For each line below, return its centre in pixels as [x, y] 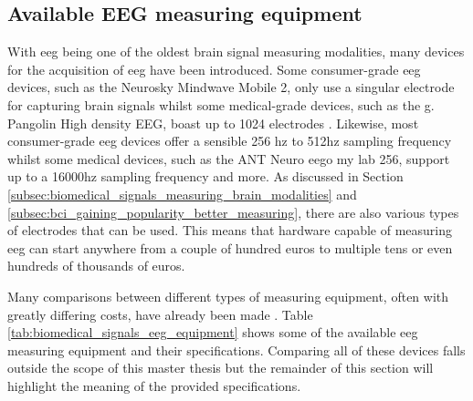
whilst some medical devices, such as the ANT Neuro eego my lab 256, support [229, 158]
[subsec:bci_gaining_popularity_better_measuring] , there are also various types [233, 212]
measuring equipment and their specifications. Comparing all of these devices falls [236, 350]
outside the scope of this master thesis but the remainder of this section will [221, 368]
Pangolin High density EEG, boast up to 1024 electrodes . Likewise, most [213, 123]
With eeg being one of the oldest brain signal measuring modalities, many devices [236, 51]
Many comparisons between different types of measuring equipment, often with [228, 296]
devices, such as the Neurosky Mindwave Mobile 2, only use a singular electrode [231, 87]
